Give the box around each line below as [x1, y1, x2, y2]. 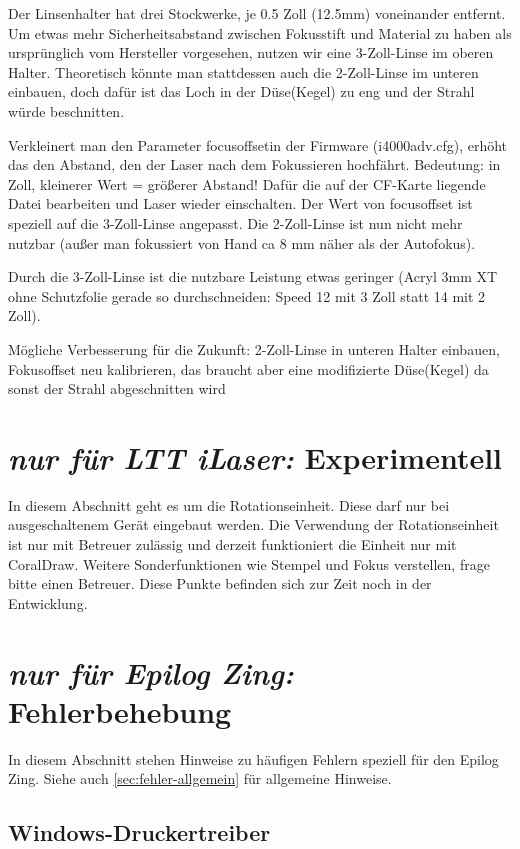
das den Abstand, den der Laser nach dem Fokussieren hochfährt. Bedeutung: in [8, 154, 501, 175]
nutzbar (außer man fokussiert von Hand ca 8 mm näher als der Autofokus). [8, 232, 476, 253]
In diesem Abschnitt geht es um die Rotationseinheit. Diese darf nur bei [8, 494, 450, 515]
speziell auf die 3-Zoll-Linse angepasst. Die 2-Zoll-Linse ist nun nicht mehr [8, 212, 463, 233]
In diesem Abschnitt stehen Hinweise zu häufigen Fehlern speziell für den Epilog [8, 748, 499, 769]
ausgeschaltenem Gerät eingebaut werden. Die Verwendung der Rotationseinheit [8, 514, 499, 535]
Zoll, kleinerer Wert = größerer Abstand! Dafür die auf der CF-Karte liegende [8, 173, 486, 194]
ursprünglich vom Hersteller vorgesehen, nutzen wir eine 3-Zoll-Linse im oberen [8, 42, 494, 63]
